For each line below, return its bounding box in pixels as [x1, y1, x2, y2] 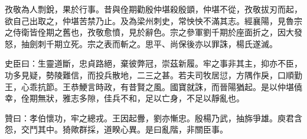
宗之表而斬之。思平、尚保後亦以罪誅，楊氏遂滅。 [87, 37, 277, 49]
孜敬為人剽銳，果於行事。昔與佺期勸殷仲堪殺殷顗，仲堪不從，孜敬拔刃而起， [5, 3, 302, 15]
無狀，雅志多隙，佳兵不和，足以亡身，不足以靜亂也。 [37, 92, 244, 104]
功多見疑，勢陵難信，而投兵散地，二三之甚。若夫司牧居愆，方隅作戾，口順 [5, 68, 294, 81]
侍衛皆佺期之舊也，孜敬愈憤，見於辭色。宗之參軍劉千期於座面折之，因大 [12, 26, 294, 38]
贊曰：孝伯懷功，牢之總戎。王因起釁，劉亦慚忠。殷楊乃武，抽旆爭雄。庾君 [5, 111, 294, 124]
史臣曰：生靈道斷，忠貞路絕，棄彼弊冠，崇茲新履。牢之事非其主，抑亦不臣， [5, 57, 302, 69]
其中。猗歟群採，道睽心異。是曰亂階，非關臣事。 [37, 123, 228, 135]
